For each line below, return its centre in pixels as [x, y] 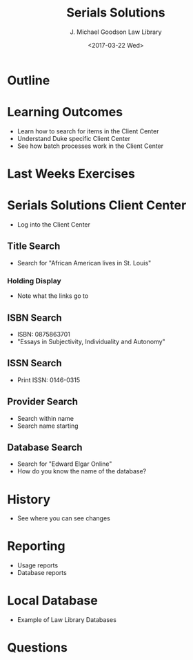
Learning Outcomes [65, 112]
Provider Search [42, 402]
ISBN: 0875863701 [44, 334]
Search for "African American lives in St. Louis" [84, 263]
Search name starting [48, 426]
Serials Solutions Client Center [97, 206]
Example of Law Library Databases [67, 620]
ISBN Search [34, 318]
